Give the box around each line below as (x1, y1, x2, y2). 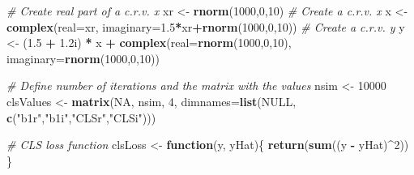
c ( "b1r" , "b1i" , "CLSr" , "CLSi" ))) (6, 109, 156, 126)
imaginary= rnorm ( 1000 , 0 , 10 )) (6, 49, 160, 66)
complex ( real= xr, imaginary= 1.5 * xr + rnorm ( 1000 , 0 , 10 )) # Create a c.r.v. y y (6, 18, 405, 35)
